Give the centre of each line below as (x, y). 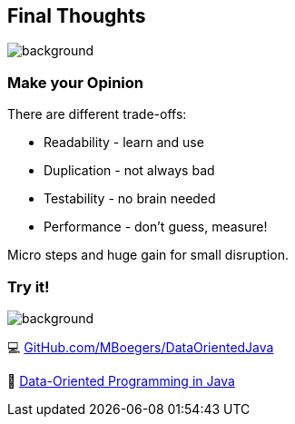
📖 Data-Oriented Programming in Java (121, 380)
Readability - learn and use (124, 143)
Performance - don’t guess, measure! (156, 227)
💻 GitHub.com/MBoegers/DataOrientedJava (141, 347)
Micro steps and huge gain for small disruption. (148, 255)
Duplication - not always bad (129, 171)
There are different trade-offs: (97, 114)
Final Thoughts (77, 16)
